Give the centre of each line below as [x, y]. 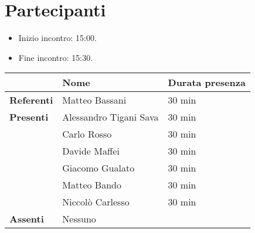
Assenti [27, 219]
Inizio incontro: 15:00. [57, 38]
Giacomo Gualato [98, 168]
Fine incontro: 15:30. [56, 57]
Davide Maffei [91, 151]
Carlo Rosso [87, 134]
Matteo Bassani [94, 100]
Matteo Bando [92, 185]
